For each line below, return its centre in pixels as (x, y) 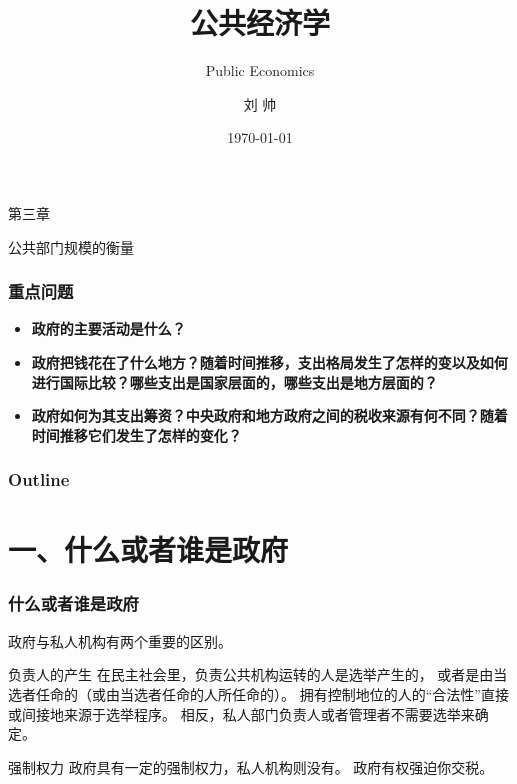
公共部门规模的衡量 (71, 246)
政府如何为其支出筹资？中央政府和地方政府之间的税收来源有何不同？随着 (269, 415)
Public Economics (260, 70)
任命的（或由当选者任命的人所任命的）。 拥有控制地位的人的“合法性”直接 (272, 693)
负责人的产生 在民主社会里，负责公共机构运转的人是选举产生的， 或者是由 (251, 674)
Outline (39, 479)
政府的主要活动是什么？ (108, 328)
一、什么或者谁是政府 (148, 549)
